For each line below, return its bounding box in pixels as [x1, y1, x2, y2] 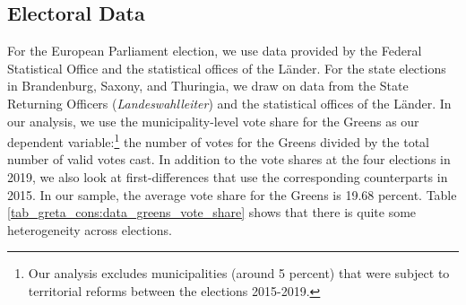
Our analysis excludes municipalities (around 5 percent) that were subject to [28, 264, 450, 283]
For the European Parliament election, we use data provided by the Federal [7, 41, 422, 60]
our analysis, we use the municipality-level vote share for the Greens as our [7, 111, 419, 130]
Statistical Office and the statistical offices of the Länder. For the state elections [7, 58, 446, 77]
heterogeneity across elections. [7, 220, 172, 239]
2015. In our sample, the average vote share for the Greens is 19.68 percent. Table [7, 185, 457, 204]
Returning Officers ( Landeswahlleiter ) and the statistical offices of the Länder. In [7, 93, 452, 112]
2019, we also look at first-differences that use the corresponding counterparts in [7, 168, 448, 187]
